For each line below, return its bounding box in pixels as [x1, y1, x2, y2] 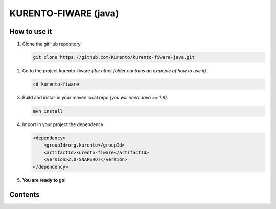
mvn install [33, 108, 63, 114]
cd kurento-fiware [33, 81, 79, 87]
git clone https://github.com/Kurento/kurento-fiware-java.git [33, 54, 195, 60]
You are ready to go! [22, 177, 66, 183]
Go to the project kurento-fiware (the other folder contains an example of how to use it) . [22, 68, 208, 74]
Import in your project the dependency [22, 121, 104, 128]
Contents [9, 190, 40, 199]
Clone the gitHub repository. [22, 41, 82, 47]
